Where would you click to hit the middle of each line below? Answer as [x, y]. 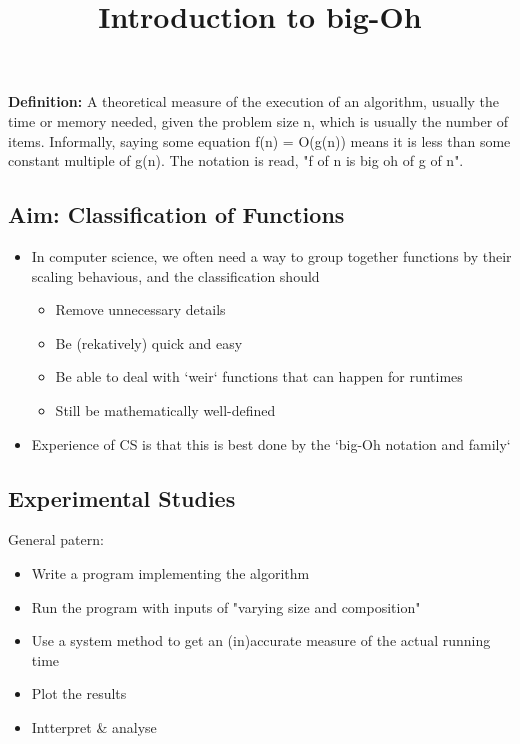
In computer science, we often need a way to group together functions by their [271, 255]
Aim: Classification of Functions [176, 214]
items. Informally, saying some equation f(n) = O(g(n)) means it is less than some [259, 140]
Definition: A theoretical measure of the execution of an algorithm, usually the [254, 101]
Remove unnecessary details [140, 309]
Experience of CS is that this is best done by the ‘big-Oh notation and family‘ [271, 443]
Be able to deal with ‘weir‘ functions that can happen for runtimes [259, 376]
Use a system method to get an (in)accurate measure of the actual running [261, 640]
